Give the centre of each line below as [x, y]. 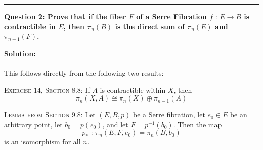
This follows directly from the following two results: [84, 72]
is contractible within [133, 90]
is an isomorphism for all [42, 142]
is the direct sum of [150, 26]
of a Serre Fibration [171, 16]
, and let [115, 124]
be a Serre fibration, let [169, 114]
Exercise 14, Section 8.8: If [47, 90]
